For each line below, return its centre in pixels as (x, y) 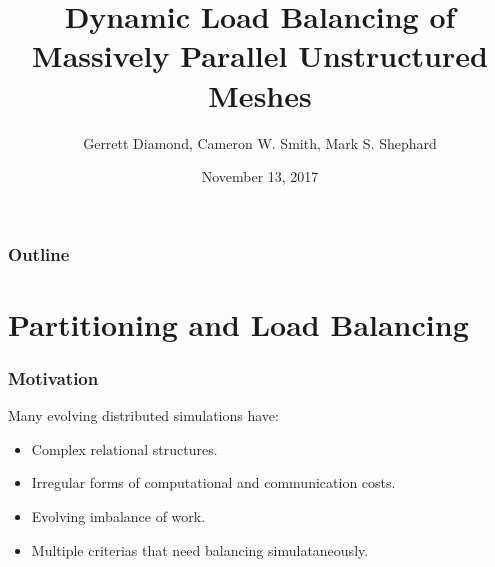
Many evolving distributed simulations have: (143, 415)
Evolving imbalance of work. (118, 515)
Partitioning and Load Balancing (238, 323)
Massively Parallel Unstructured (260, 55)
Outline (39, 253)
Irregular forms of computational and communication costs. (213, 482)
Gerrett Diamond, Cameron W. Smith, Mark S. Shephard (260, 142)
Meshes (260, 94)
